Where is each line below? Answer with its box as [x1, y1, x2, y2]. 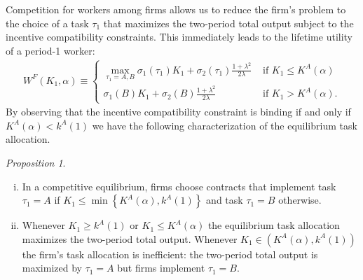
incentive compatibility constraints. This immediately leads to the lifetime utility [6, 29, 353, 44]
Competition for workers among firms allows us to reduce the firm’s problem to [6, 2, 346, 16]
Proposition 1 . [6, 155, 66, 169]
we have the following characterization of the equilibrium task [92, 118, 357, 132]
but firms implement [117, 260, 205, 275]
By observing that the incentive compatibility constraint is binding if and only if [6, 104, 351, 119]
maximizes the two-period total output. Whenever [22, 231, 238, 246]
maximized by [22, 260, 82, 275]
